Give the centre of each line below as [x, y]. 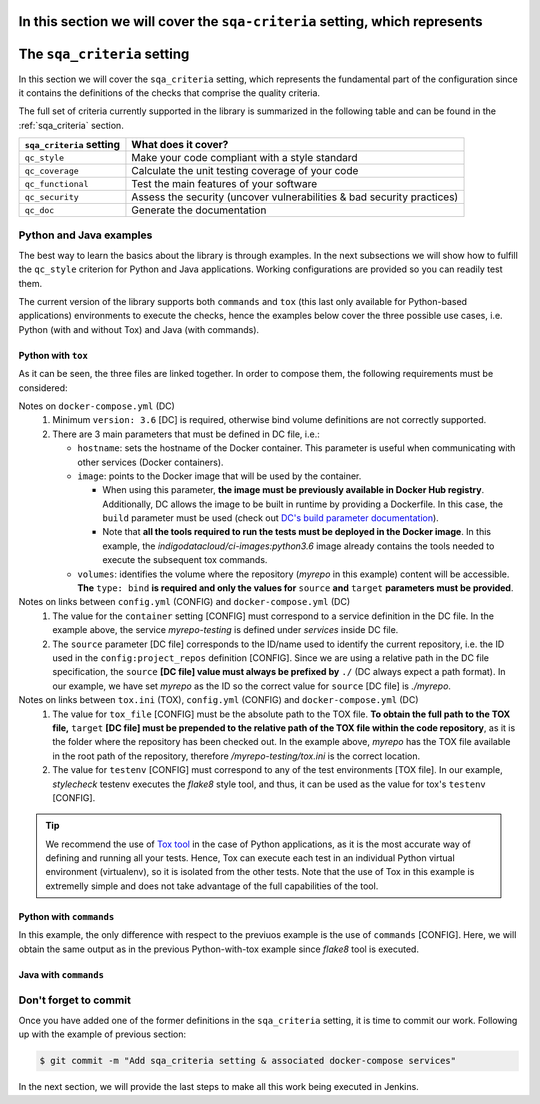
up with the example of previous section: [102, 1034]
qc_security [51, 196]
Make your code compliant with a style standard [245, 158]
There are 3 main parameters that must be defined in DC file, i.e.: [186, 434]
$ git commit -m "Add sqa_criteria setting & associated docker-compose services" [248, 1061]
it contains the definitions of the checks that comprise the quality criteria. [169, 92]
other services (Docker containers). [150, 462]
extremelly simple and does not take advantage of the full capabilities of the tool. [212, 886]
